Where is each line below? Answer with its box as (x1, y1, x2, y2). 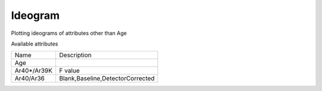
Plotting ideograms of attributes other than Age (11, 30, 127, 37)
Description (59, 51, 92, 59)
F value (59, 67, 80, 75)
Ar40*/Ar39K (14, 67, 53, 75)
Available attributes (11, 40, 58, 47)
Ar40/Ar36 (14, 74, 45, 83)
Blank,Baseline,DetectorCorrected (59, 74, 155, 83)
